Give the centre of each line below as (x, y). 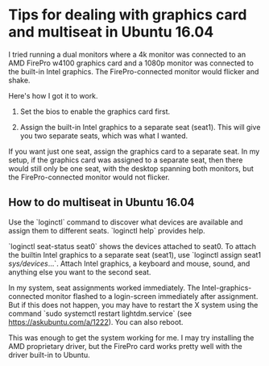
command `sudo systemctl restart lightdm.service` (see (100, 313)
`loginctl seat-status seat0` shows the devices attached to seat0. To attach (132, 246)
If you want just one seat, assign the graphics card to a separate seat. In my (134, 151)
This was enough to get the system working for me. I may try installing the (131, 338)
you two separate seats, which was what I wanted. (104, 136)
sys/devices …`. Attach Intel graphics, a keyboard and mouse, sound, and (129, 263)
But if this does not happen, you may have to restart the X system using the (133, 305)
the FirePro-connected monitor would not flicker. (89, 177)
